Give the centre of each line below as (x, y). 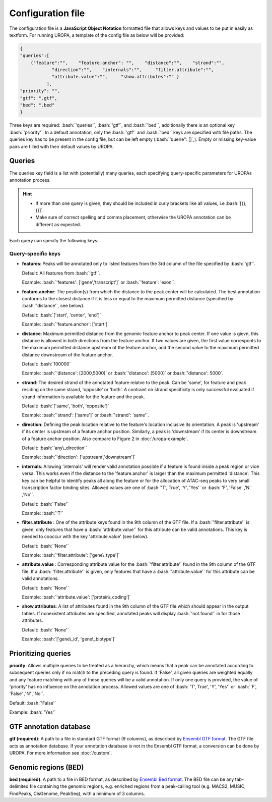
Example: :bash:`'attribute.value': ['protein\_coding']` (76, 597)
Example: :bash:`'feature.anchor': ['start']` (65, 324)
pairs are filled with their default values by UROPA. (62, 146)
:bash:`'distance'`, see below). (53, 306)
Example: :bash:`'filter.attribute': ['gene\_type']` (71, 555)
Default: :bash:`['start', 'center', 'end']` (61, 315)
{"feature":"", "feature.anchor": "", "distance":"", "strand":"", (127, 63)
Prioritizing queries (40, 653)
